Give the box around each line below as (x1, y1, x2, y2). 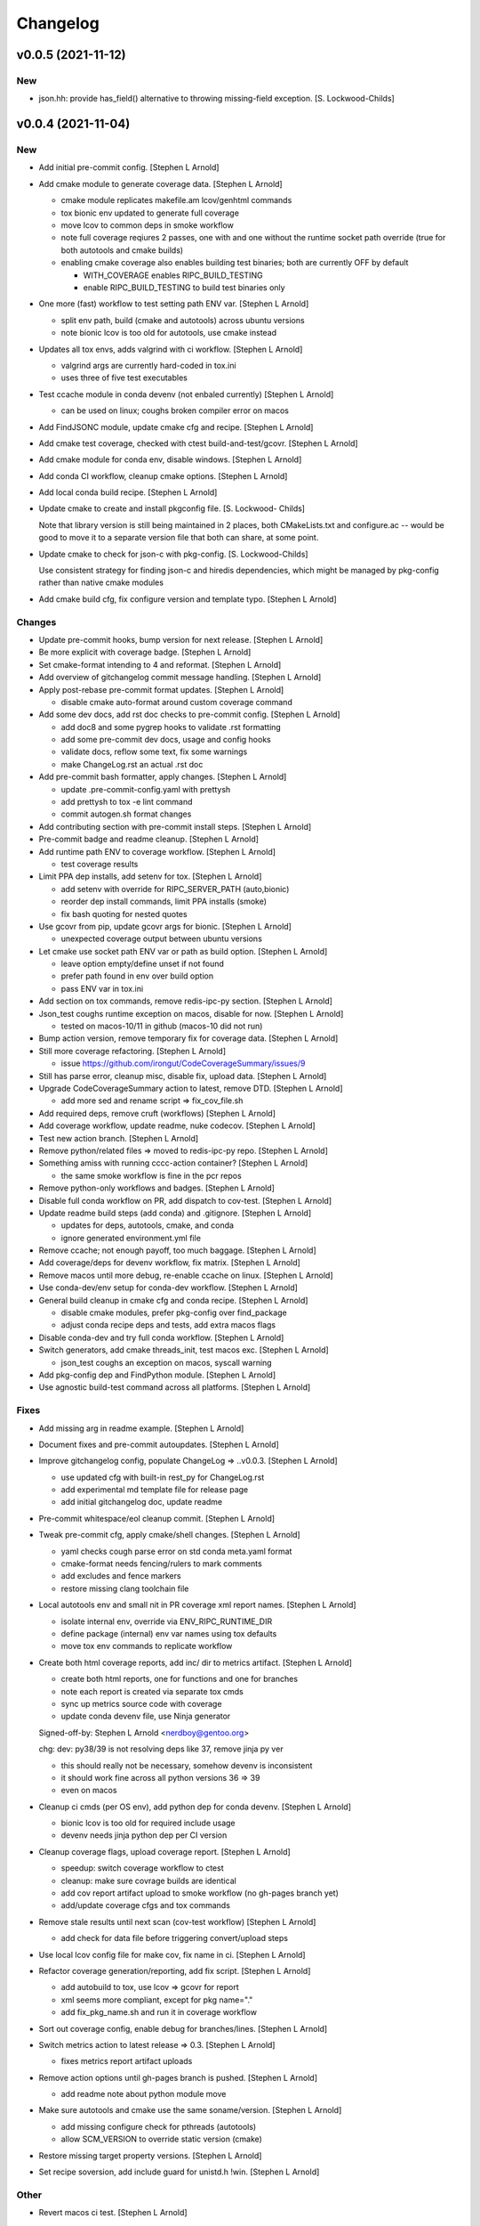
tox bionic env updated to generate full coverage (60, 207, 240, 218)
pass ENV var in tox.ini (60, 983, 144, 994)
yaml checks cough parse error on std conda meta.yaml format (60, 1546, 292, 1556)
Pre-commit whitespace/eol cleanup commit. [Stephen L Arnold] (38, 1513, 276, 1523)
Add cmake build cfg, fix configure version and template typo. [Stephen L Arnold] (38, 593, 337, 605)
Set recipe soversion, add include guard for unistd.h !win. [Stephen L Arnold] (38, 2166, 320, 2177)
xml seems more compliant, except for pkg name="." (60, 1994, 253, 2005)
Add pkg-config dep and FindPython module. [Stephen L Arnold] (38, 1369, 276, 1380)
